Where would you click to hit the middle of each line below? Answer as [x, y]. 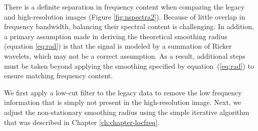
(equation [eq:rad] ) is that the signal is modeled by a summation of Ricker [118, 46]
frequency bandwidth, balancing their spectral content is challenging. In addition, [129, 26]
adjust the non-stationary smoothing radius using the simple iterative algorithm [127, 112]
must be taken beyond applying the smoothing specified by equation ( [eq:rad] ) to [129, 65]
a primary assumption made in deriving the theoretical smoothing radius [116, 36]
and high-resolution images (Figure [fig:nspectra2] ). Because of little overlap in [125, 16]
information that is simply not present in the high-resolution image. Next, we [123, 102]
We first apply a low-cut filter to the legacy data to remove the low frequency [123, 92]
